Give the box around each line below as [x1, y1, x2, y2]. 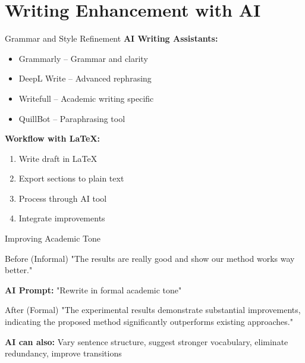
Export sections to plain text [18, 172, 124, 184]
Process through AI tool [18, 192, 107, 204]
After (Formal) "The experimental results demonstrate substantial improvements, [5, 303, 301, 316]
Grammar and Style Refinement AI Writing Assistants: [5, 32, 218, 45]
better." [5, 264, 33, 276]
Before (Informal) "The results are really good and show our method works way [5, 252, 295, 264]
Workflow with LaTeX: [5, 132, 100, 145]
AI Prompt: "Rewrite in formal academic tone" [5, 283, 182, 296]
